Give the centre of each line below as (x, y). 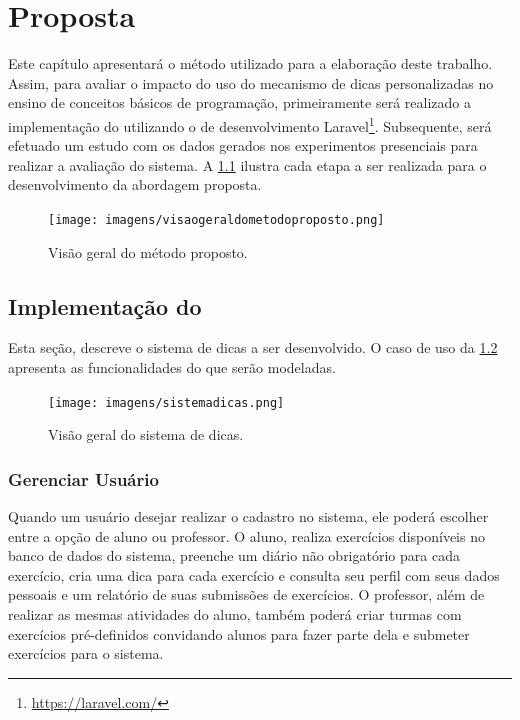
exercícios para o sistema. (86, 653)
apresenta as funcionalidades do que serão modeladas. (172, 366)
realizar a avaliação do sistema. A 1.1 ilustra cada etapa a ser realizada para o (247, 164)
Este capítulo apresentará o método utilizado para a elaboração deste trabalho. (250, 63)
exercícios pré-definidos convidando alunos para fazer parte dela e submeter (239, 633)
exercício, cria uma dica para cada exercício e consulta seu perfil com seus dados (254, 574)
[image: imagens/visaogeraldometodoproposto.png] (216, 219)
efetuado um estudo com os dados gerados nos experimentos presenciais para (243, 145)
